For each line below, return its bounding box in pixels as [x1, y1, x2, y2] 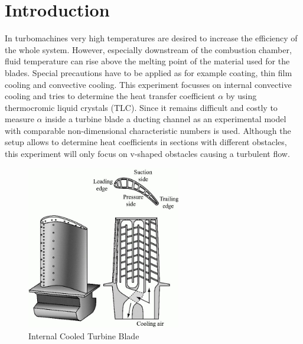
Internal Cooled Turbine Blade [28, 329, 139, 342]
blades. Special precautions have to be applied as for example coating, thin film [5, 66, 292, 78]
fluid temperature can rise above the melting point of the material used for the [5, 55, 290, 67]
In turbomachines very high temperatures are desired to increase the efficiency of [5, 32, 298, 44]
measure [5, 113, 34, 125]
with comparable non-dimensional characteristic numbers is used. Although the [5, 124, 291, 136]
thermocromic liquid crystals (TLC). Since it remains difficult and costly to [5, 101, 278, 113]
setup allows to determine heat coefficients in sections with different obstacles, [5, 136, 287, 148]
